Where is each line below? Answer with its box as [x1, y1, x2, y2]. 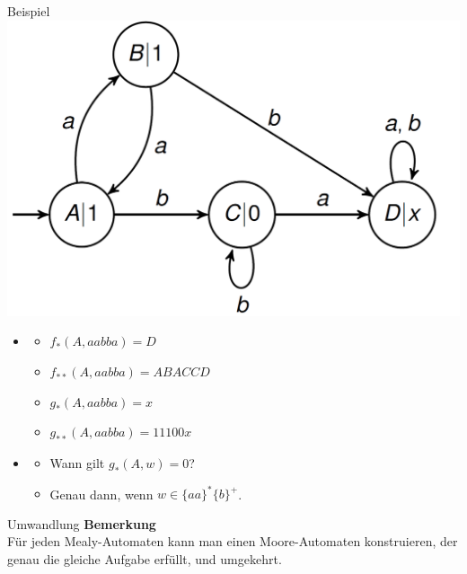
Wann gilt [49, 454, 105, 472]
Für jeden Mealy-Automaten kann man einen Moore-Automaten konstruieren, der [7, 532, 458, 551]
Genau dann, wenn [49, 484, 154, 503]
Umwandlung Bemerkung [7, 514, 156, 533]
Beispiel [7, 2, 50, 20]
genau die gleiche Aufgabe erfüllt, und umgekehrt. [7, 549, 282, 568]
